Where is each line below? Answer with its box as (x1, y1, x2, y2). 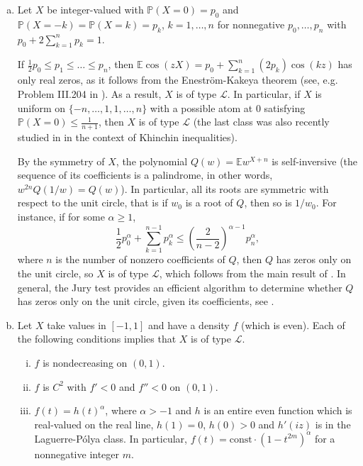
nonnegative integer (34, 446, 120, 461)
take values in (47, 317, 106, 332)
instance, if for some (17, 209, 105, 223)
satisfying (264, 100, 306, 115)
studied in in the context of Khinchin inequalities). (17, 130, 238, 144)
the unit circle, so (17, 265, 94, 280)
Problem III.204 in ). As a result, (17, 86, 162, 101)
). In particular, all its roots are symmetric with (121, 181, 329, 196)
